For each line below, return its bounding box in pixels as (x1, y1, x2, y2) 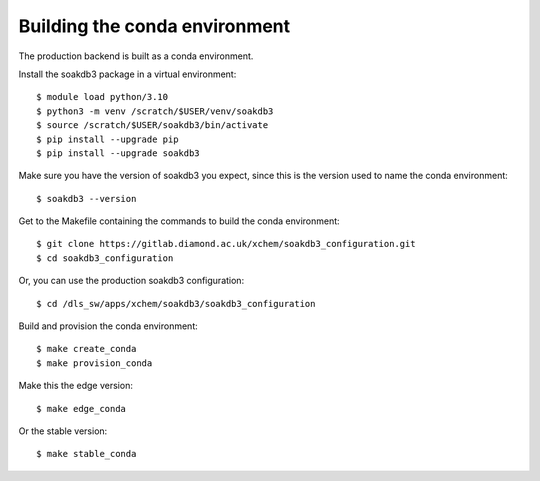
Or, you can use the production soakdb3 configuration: (18, 275, 245, 287)
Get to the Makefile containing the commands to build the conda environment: (18, 215, 340, 227)
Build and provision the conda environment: (18, 320, 199, 332)
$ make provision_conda (36, 357, 153, 369)
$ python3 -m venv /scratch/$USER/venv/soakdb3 (36, 105, 274, 117)
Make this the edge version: (18, 380, 134, 392)
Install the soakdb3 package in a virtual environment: (18, 68, 237, 80)
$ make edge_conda (36, 403, 127, 414)
